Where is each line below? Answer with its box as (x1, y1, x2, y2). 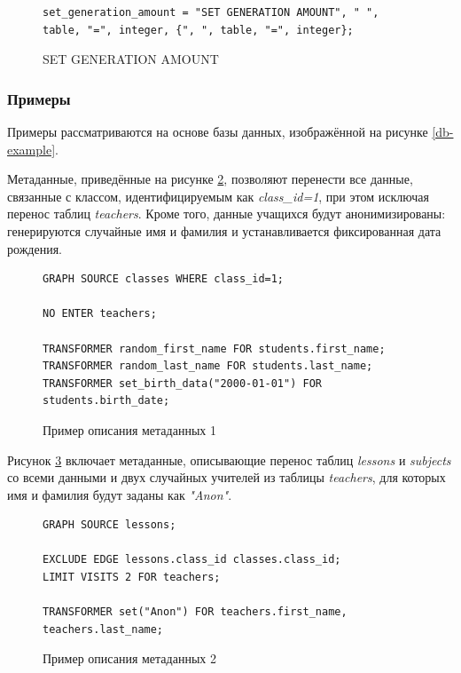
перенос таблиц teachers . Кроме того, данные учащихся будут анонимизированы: (7, 204, 446, 223)
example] (7, 139, 56, 158)
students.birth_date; (43, 394, 170, 408)
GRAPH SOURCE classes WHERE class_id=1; (43, 273, 285, 286)
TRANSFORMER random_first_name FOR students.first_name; (43, 342, 386, 355)
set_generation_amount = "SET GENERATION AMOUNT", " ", (43, 6, 379, 19)
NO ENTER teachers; (43, 307, 157, 321)
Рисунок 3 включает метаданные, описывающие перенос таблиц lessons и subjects (7, 450, 451, 469)
